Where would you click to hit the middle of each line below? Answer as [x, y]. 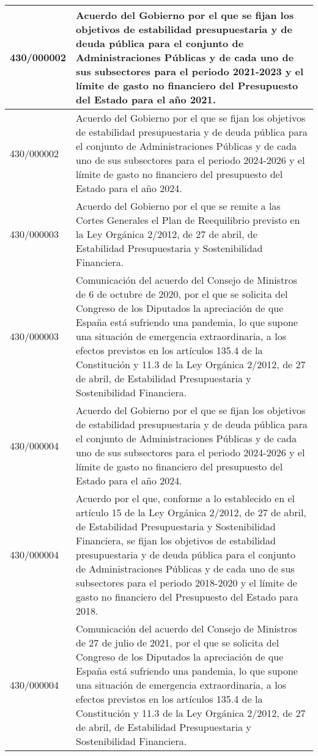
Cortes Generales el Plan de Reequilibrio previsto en [188, 220]
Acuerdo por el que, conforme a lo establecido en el [185, 498]
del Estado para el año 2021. [146, 99]
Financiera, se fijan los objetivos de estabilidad [176, 540]
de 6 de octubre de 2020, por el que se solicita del [182, 294]
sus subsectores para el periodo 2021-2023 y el [190, 71]
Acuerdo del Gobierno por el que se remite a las [178, 206]
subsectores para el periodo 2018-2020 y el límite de [187, 583]
